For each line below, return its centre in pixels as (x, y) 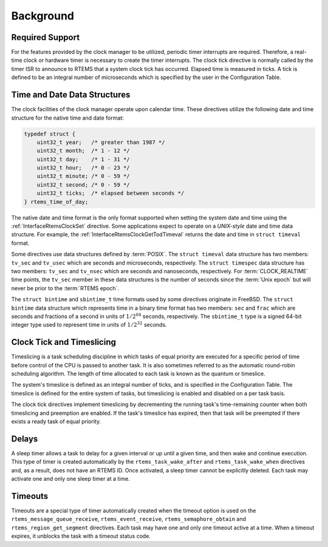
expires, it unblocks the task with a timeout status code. (81, 536)
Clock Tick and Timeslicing (64, 342)
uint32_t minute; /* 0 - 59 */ (83, 176)
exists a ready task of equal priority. (56, 421)
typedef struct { (50, 134)
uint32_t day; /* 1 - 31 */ (83, 159)
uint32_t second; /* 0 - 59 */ (83, 185)
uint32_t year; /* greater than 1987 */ (101, 142)
